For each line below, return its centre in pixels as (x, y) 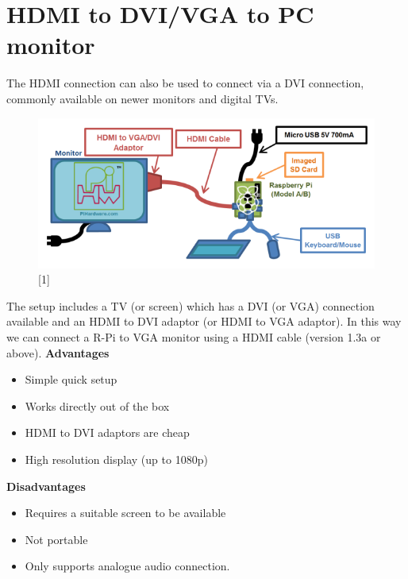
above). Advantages (58, 352)
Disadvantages (46, 486)
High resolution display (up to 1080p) (116, 459)
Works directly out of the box (97, 405)
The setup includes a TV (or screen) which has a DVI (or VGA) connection (191, 305)
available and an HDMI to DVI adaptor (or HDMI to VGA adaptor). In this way (204, 321)
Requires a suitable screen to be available (125, 513)
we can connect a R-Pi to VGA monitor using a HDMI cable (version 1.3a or (194, 337)
